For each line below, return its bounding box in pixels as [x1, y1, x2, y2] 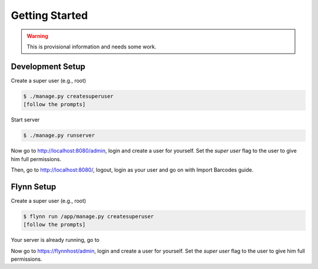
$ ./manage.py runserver [23, 132, 95, 139]
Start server [11, 116, 40, 123]
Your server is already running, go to [11, 237, 100, 244]
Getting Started [11, 9, 88, 22]
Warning [26, 32, 48, 40]
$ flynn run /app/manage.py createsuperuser [23, 213, 154, 219]
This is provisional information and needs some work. [26, 43, 157, 50]
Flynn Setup [11, 182, 57, 192]
